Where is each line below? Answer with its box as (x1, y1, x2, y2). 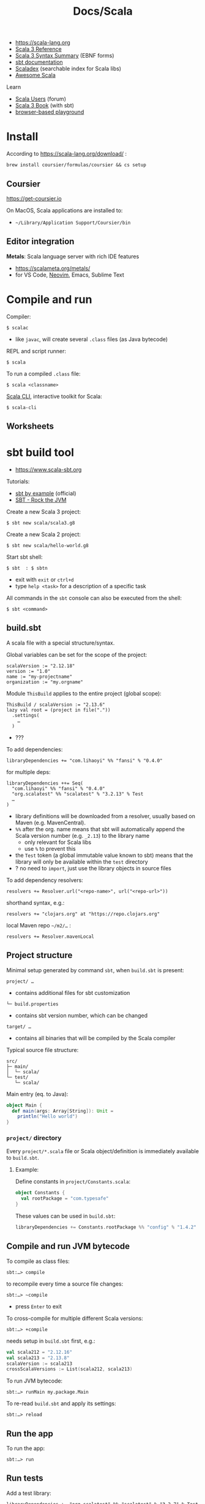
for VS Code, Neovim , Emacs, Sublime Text (15, 271, 124, 278)
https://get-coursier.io (6, 194, 62, 202)
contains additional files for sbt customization (15, 989, 130, 996)
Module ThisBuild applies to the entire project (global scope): (6, 689, 162, 697)
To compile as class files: (6, 1257, 70, 1265)
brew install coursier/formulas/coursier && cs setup (6, 162, 147, 168)
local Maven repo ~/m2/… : (6, 921, 72, 929)
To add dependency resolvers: (6, 876, 84, 884)
